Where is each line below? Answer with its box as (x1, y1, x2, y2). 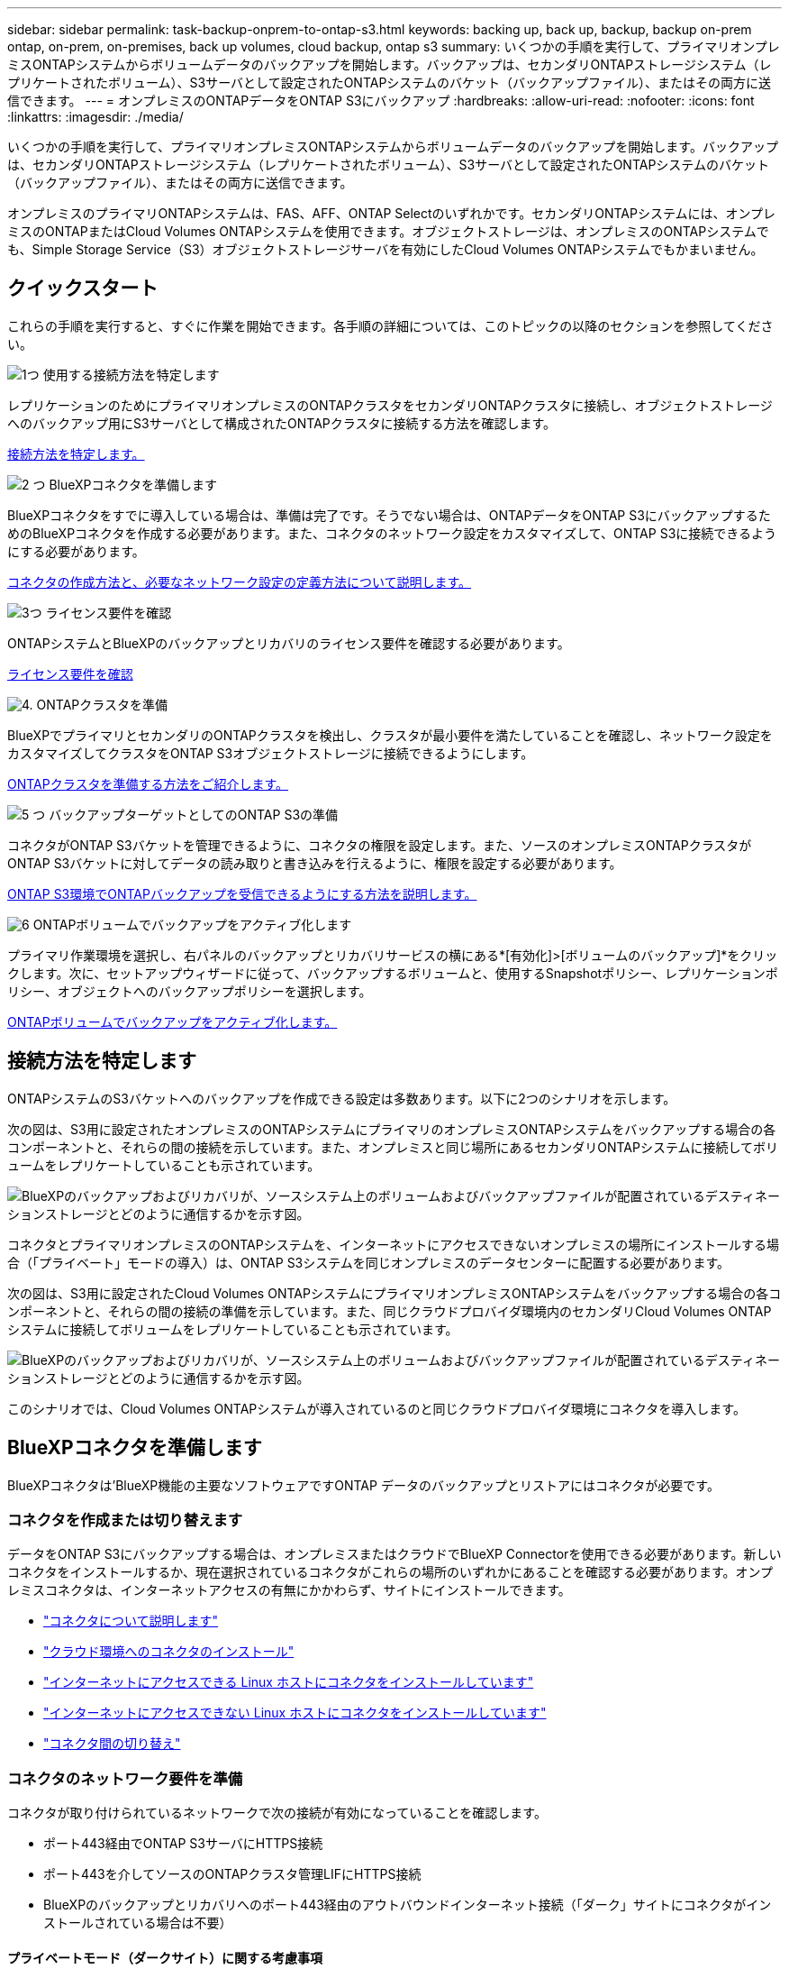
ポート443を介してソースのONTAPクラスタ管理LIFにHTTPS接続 (43, 1866, 422, 1882)
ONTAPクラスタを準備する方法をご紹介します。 (7, 775, 289, 792)
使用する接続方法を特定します (42, 366, 220, 382)
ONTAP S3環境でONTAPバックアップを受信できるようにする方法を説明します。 (7, 885, 477, 902)
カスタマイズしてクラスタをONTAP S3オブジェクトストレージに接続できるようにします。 (7, 745, 534, 761)
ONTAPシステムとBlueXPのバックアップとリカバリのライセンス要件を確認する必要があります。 (7, 635, 570, 651)
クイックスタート (7, 277, 159, 300)
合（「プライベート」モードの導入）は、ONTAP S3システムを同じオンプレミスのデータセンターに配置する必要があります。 (7, 1254, 730, 1270)
